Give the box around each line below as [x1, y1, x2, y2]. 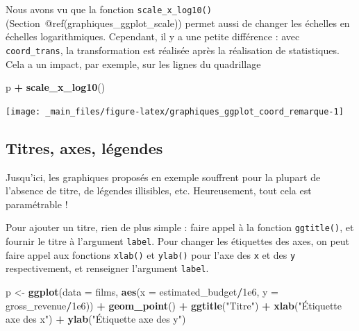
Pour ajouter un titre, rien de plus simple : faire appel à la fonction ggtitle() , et [6, 220, 354, 235]
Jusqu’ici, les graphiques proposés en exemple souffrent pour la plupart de [6, 169, 321, 184]
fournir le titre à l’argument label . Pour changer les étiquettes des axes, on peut [6, 233, 350, 248]
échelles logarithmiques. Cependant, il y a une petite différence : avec [6, 29, 300, 44]
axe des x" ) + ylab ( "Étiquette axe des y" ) [6, 312, 186, 326]
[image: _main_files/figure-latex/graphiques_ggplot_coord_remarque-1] [6, 106, 344, 117]
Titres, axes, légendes [6, 137, 163, 158]
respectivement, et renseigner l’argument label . [6, 261, 209, 275]
